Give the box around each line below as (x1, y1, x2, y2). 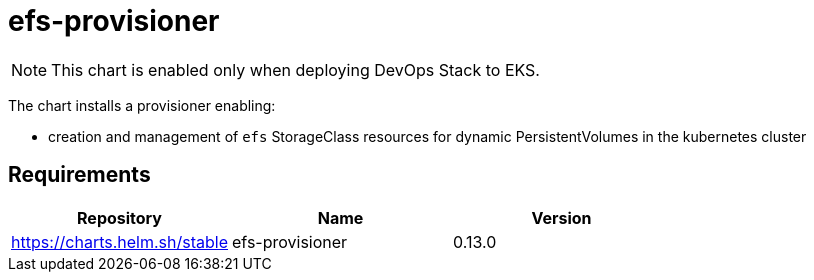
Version (531, 207, 592, 228)
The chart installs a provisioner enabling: (8, 96, 276, 114)
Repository (77, 207, 162, 228)
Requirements (8, 162, 151, 188)
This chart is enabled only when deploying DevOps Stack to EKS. (51, 59, 540, 80)
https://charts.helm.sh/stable (11, 231, 229, 252)
